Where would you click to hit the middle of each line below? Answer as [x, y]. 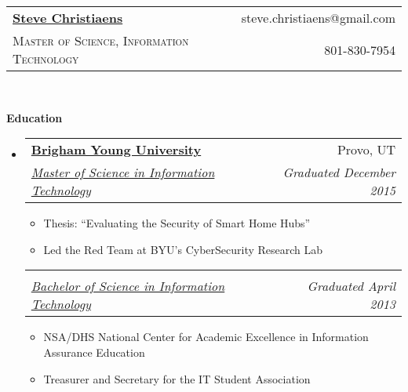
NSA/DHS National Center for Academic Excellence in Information [206, 337]
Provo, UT [366, 150]
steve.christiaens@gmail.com [318, 18]
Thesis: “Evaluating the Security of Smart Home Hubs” [177, 223]
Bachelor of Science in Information [128, 286]
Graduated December [339, 172]
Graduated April [351, 286]
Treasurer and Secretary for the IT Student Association [177, 378]
